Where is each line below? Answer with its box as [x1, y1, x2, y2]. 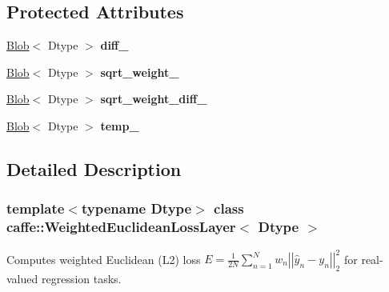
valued [6, 270, 38, 286]
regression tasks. [41, 270, 122, 286]
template [6, 198, 65, 218]
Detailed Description [6, 156, 182, 181]
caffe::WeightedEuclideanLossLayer [6, 217, 236, 237]
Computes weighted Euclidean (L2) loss [6, 250, 201, 266]
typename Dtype [81, 198, 192, 218]
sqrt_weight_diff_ [100, 90, 207, 107]
